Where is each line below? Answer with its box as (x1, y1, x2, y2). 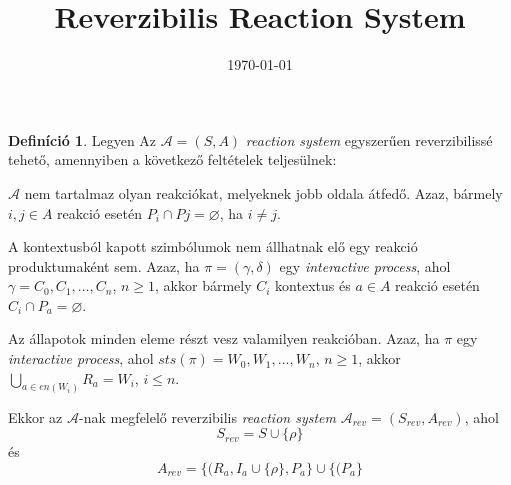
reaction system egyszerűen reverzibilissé (245, 129, 493, 150)
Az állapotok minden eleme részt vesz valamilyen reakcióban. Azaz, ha (8, 328, 440, 349)
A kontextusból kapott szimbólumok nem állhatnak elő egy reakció (8, 236, 418, 257)
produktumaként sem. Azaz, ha (8, 255, 200, 276)
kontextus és (275, 275, 351, 296)
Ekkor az (8, 406, 63, 427)
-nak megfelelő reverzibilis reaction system (78, 406, 336, 427)
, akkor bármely (155, 275, 252, 296)
